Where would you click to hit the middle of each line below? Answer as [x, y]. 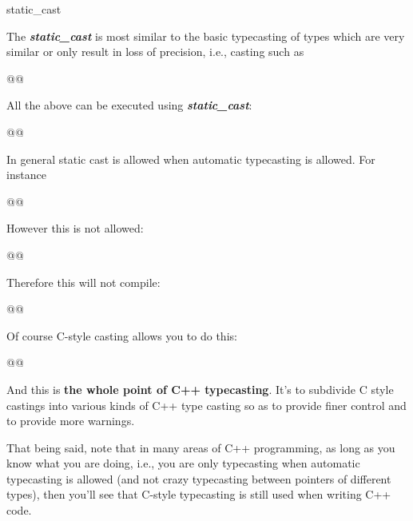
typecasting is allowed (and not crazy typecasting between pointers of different [199, 478]
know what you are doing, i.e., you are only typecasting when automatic [183, 463]
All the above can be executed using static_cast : [129, 105]
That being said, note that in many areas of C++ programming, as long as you [201, 447]
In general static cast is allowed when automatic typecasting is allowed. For [191, 159]
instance [26, 175]
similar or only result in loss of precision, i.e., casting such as [155, 52]
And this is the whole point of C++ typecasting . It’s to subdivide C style [200, 389]
